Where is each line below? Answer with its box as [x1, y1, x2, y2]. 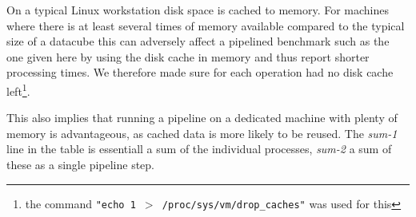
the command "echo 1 [25, 195, 136, 211]
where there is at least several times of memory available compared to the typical [6, 17, 405, 34]
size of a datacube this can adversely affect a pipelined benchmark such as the [6, 33, 390, 49]
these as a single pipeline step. [6, 156, 155, 172]
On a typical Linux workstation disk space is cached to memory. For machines [6, 2, 390, 18]
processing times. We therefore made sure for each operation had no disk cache [6, 64, 394, 81]
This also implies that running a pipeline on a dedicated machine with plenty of [6, 109, 398, 126]
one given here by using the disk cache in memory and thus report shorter [6, 48, 370, 65]
